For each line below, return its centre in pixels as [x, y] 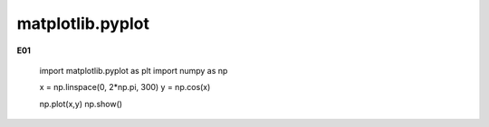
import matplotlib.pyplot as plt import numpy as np [134, 70]
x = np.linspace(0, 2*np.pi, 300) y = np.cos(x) [125, 87]
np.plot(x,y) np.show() [81, 104]
